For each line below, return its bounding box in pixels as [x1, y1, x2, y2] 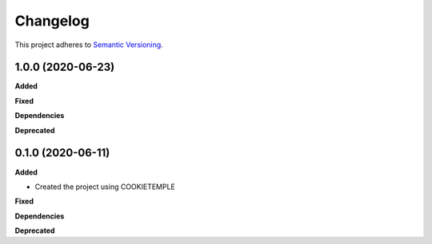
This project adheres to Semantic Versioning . [14, 40, 163, 49]
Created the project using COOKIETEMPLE [34, 182, 176, 191]
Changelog [14, 12, 90, 30]
